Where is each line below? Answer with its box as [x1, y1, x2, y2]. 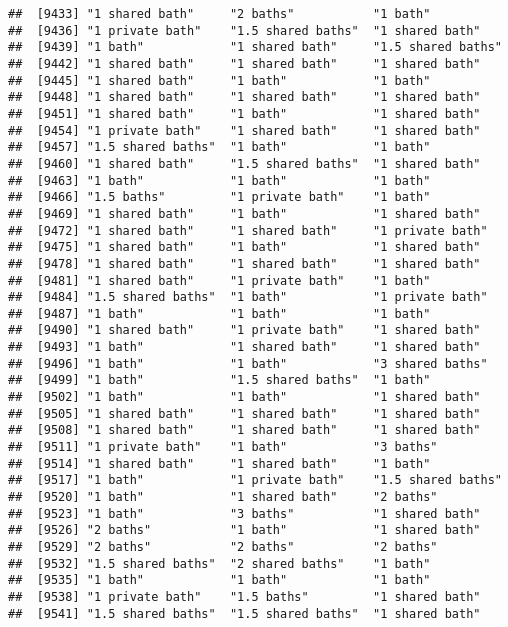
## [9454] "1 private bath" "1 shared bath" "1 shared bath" [8, 123, 481, 138]
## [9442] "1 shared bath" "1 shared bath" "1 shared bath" [8, 56, 481, 71]
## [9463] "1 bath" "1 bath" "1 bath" [8, 173, 431, 188]
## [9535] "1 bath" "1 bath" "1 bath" [8, 573, 431, 588]
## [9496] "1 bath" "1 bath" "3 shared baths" [8, 356, 488, 371]
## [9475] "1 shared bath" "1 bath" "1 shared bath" [8, 240, 481, 255]
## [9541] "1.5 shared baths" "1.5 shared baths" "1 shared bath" [8, 606, 481, 621]
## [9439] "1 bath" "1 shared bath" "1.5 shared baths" [8, 40, 502, 55]
